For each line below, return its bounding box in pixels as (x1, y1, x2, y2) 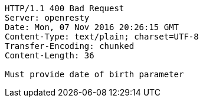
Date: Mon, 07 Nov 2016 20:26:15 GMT (5, 22, 179, 32)
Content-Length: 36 (5, 51, 94, 60)
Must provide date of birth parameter (5, 70, 184, 79)
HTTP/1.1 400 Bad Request (5, 4, 125, 13)
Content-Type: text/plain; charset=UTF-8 (5, 32, 199, 41)
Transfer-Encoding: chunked (5, 41, 135, 51)
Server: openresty (5, 13, 90, 22)
